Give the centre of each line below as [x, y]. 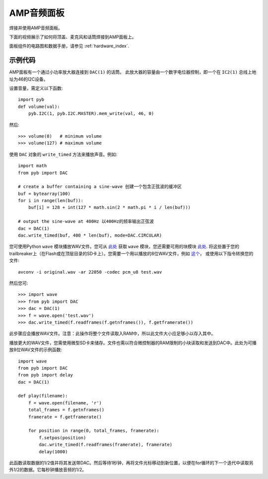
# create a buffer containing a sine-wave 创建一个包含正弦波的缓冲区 [100, 187]
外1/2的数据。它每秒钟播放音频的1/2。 [48, 470]
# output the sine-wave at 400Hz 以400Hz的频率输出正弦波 [86, 222]
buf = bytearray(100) [44, 193]
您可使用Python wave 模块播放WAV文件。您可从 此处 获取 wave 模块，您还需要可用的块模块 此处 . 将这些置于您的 [124, 247]
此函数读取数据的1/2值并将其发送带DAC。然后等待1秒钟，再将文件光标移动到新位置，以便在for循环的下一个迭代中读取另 [131, 463]
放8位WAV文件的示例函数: [36, 350]
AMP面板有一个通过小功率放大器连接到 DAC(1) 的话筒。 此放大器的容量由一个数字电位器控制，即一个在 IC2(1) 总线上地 [133, 72]
